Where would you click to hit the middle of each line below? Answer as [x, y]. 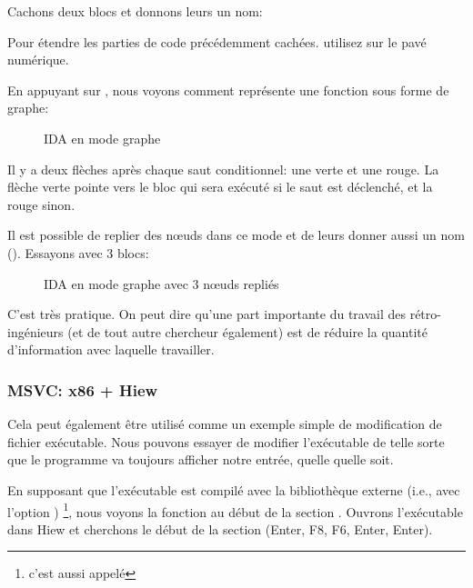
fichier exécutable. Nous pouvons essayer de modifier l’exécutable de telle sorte [226, 441]
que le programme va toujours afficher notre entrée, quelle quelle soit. [201, 459]
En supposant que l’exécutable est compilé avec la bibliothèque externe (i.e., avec [234, 489]
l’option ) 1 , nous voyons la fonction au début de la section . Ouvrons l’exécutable [235, 510]
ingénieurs [35, 331]
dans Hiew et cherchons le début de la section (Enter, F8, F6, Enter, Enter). [220, 528]
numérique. [38, 60]
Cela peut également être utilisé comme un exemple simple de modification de [225, 424]
